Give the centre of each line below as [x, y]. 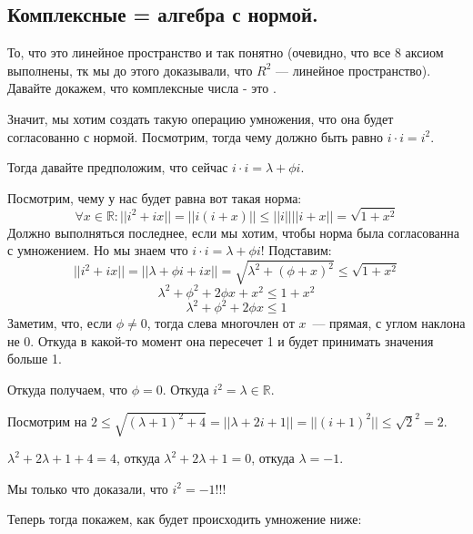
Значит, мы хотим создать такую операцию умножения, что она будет [201, 118]
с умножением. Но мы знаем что [98, 250]
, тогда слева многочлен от [221, 323]
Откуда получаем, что [68, 390]
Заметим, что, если [60, 323]
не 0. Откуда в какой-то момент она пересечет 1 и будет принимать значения [221, 340]
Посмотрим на [47, 421]
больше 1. [35, 359]
